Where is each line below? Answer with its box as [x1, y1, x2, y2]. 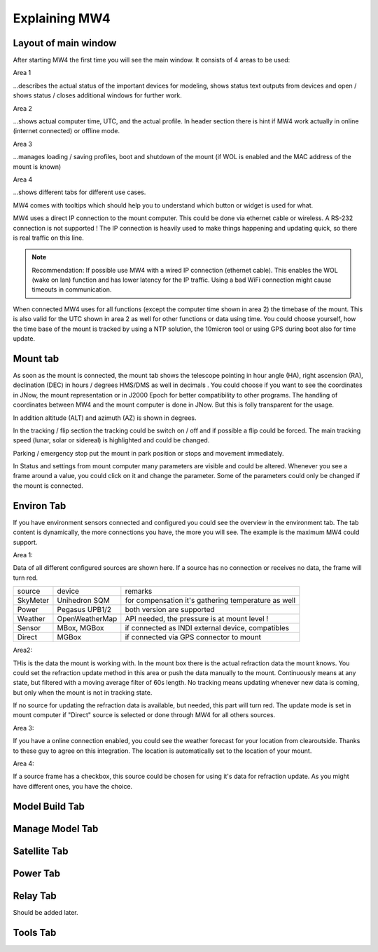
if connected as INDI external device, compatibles [125, 623, 290, 633]
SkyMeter [17, 596, 50, 606]
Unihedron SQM [57, 596, 110, 606]
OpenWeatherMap [57, 614, 118, 624]
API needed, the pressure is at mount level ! [125, 614, 269, 624]
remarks [125, 586, 153, 596]
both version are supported [125, 605, 215, 615]
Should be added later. [13, 908, 78, 916]
